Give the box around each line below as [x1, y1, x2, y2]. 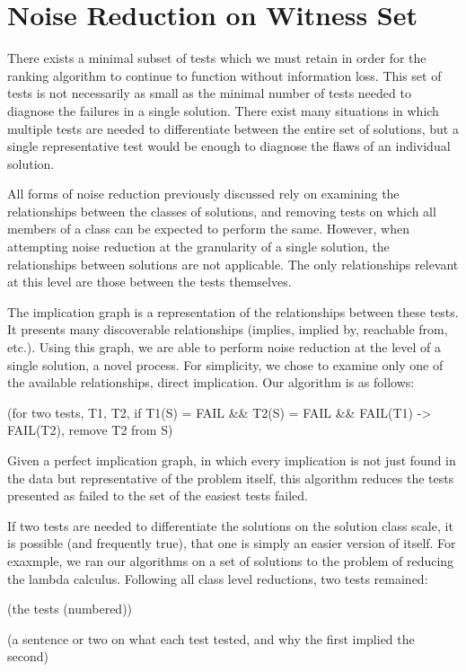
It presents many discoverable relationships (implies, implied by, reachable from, [7, 320, 448, 339]
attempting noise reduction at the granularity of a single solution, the [7, 237, 390, 256]
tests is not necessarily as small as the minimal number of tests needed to [7, 84, 411, 102]
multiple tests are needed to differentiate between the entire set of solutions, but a [7, 119, 459, 137]
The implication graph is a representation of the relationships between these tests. [7, 302, 459, 321]
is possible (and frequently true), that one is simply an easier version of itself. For [7, 534, 456, 553]
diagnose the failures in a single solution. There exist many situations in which [7, 101, 439, 119]
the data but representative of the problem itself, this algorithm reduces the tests [7, 468, 454, 487]
